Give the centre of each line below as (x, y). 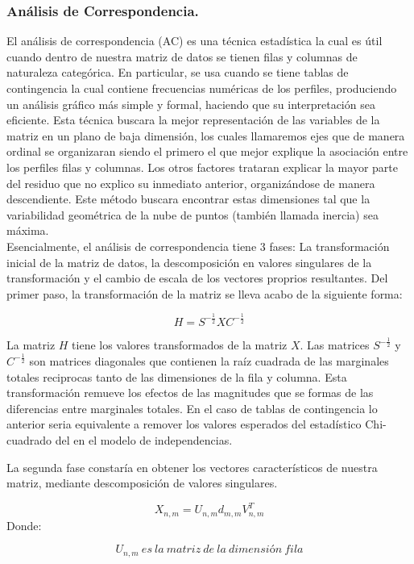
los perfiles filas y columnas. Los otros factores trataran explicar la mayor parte (202, 167)
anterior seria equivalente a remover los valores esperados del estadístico (184, 424)
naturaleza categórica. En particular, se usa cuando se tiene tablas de (178, 72)
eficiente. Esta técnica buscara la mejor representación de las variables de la (193, 120)
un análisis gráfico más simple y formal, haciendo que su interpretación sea (191, 104)
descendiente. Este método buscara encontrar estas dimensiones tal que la (188, 199)
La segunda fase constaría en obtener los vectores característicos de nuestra (192, 467)
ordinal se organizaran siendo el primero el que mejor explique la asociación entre (207, 151)
